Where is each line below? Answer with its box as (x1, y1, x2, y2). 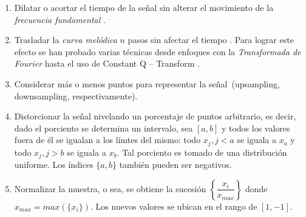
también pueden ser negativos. (119, 158, 232, 171)
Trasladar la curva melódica (14, 33, 117, 46)
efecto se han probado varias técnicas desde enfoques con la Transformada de (14, 45, 301, 58)
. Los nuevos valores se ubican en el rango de (90, 199, 257, 212)
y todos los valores (221, 121, 290, 134)
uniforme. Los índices (14, 158, 93, 171)
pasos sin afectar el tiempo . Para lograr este (127, 33, 294, 46)
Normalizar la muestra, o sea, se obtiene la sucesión (14, 182, 206, 195)
